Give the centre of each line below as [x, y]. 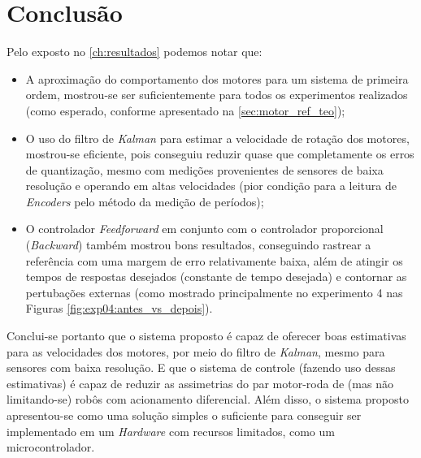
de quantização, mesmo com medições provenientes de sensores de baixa [204, 169]
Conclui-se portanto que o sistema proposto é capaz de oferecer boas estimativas [206, 336]
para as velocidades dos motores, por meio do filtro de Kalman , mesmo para [196, 351]
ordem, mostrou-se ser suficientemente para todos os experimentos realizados [217, 95]
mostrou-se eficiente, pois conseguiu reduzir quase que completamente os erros [220, 154]
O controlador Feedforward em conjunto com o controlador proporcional [204, 229]
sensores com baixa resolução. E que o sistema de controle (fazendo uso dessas [201, 367]
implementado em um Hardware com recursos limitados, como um [171, 431]
